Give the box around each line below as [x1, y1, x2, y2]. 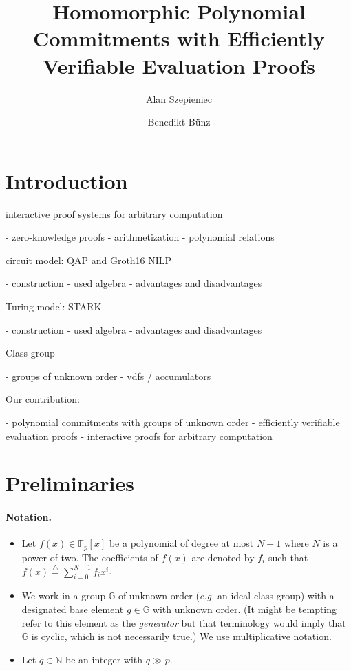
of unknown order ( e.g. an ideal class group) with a [118, 588, 334, 603]
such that [268, 550, 308, 564]
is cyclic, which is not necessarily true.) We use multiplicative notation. [31, 629, 332, 643]
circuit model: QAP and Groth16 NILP [6, 252, 172, 267]
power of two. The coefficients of [21, 550, 158, 564]
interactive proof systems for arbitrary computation [6, 206, 223, 221]
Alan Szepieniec [145, 91, 213, 106]
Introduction [6, 166, 128, 194]
